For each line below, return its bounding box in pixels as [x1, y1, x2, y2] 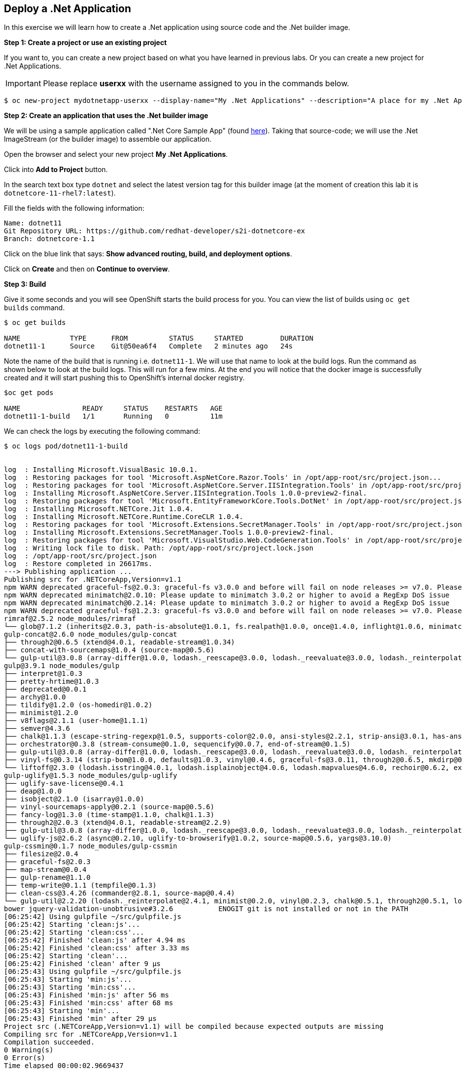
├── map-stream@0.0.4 [4, 866, 87, 874]
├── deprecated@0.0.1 [4, 685, 87, 694]
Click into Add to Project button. [4, 165, 108, 174]
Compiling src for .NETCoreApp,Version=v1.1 [4, 1030, 178, 1039]
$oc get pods [4, 389, 54, 397]
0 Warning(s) [4, 1046, 54, 1054]
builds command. [4, 303, 65, 312]
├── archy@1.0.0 [4, 693, 66, 701]
